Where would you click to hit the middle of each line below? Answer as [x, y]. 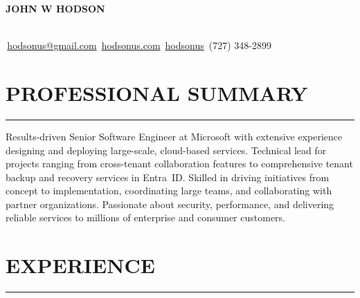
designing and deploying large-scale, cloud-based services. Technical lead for [166, 150]
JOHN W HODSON [55, 8]
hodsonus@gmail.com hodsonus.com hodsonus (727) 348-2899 [139, 45]
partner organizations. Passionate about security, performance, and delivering [170, 204]
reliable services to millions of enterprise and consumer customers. [146, 217]
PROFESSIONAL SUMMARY [157, 92]
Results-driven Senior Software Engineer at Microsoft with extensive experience [174, 136]
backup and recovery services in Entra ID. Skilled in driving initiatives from [168, 177]
